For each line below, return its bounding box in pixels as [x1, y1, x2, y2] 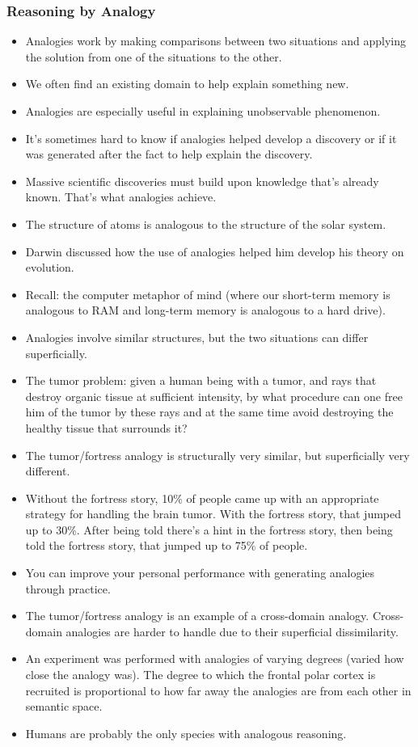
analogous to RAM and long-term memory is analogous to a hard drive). [25, 302, 386, 319]
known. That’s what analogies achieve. [25, 188, 217, 205]
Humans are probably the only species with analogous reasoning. [25, 724, 347, 741]
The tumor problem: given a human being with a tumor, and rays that [25, 372, 377, 389]
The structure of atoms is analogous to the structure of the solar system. [25, 215, 386, 232]
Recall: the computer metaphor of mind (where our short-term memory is [25, 285, 391, 302]
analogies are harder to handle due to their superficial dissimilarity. [65, 622, 399, 639]
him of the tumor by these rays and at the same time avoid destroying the [25, 403, 394, 420]
